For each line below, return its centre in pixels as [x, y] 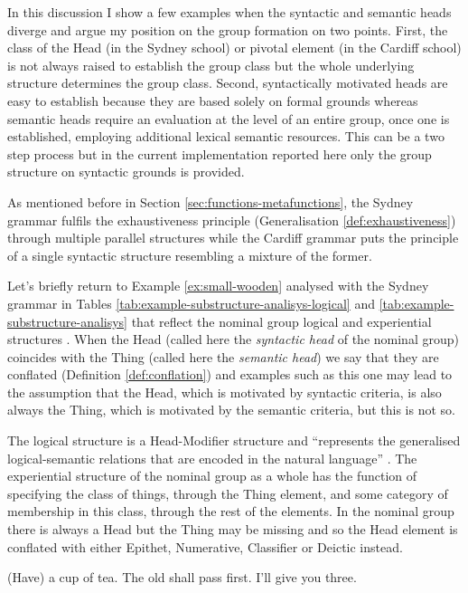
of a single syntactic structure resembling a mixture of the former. [190, 255]
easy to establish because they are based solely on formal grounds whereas [213, 100]
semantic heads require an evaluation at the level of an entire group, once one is [229, 118]
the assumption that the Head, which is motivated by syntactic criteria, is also [225, 392]
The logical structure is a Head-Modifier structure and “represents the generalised [234, 440]
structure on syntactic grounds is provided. [126, 172]
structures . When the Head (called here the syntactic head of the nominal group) [233, 339]
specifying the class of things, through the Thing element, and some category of [228, 493]
